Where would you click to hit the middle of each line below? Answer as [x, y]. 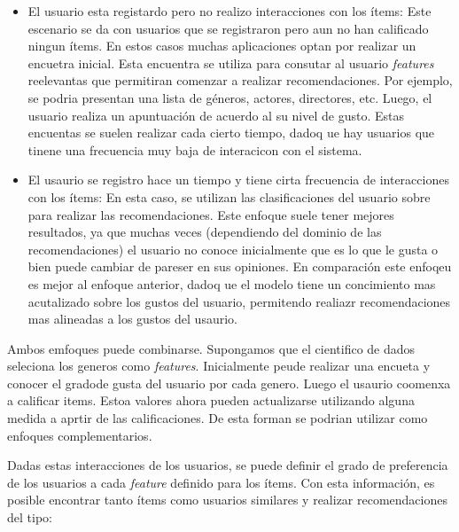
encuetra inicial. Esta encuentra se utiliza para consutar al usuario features [231, 63]
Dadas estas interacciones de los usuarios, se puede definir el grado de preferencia [228, 465]
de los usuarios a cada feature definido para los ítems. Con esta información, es [221, 482]
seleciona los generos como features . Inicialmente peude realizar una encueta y [219, 366]
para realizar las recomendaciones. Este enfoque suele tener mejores [211, 214]
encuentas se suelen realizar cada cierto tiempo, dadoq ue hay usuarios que [231, 133]
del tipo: [30, 517]
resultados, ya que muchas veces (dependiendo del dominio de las [205, 232]
